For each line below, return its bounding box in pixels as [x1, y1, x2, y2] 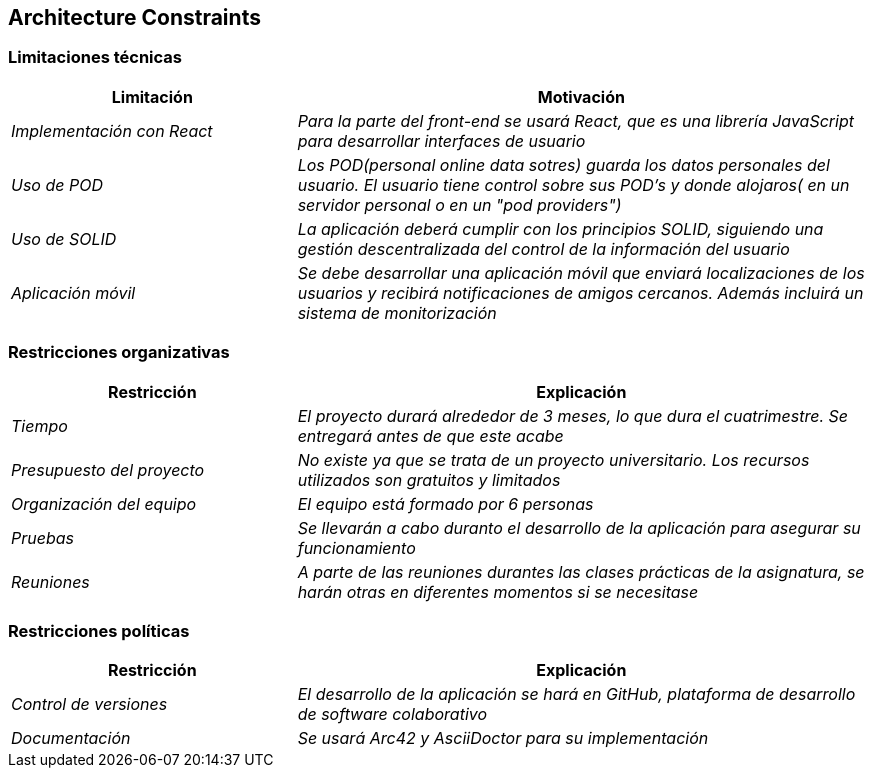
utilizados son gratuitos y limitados [297, 469, 561, 490]
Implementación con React [11, 120, 213, 141]
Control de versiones [11, 694, 168, 715]
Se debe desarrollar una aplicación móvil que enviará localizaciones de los [297, 262, 865, 283]
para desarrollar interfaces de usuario [297, 130, 586, 151]
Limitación [111, 86, 193, 107]
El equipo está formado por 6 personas [297, 493, 594, 514]
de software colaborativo [297, 704, 488, 725]
